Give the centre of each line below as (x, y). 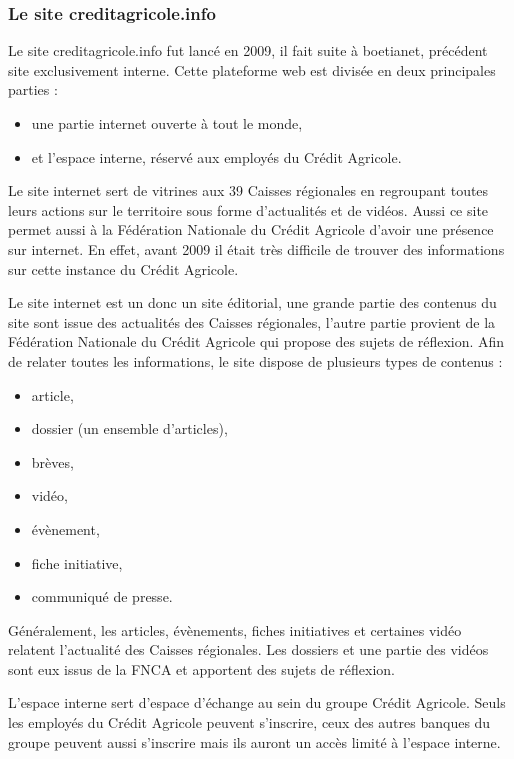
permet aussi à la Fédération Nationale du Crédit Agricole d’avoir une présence (251, 229)
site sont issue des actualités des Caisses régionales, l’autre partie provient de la (252, 321)
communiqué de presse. (102, 596)
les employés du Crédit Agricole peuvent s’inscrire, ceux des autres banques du (249, 722)
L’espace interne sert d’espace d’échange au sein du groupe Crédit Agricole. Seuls (257, 702)
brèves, (52, 461)
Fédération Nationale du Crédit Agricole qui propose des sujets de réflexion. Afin (256, 341)
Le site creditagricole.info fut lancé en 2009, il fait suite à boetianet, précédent (248, 50)
